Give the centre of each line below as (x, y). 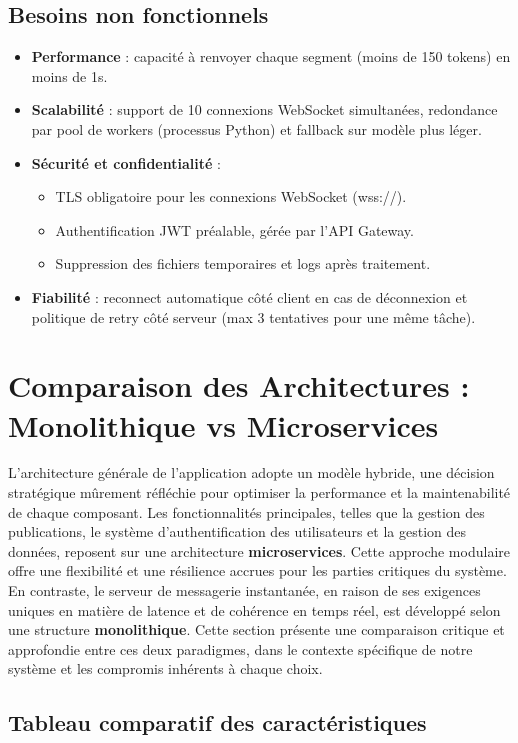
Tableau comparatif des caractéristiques (217, 722)
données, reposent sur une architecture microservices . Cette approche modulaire (259, 550)
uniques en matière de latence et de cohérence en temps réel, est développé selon (254, 609)
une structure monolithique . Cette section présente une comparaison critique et (256, 629)
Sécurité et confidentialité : (126, 162)
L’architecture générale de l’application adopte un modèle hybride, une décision (251, 472)
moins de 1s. (69, 75)
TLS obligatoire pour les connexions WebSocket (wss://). (231, 196)
